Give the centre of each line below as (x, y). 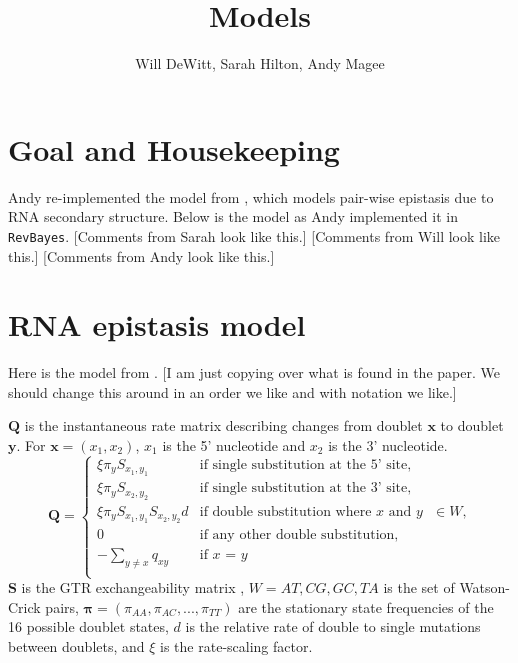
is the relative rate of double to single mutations (333, 626)
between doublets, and (76, 646)
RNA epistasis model (157, 324)
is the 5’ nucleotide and (234, 445)
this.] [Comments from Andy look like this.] (141, 255)
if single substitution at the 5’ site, (305, 464)
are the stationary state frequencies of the (366, 606)
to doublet (472, 425)
